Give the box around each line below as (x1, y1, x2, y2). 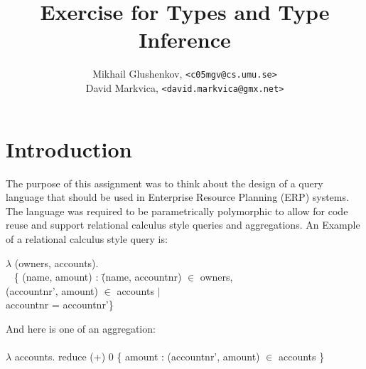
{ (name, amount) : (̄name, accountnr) (14, 269, 182, 284)
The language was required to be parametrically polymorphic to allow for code (6, 203, 348, 218)
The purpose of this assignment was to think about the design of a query (6, 175, 323, 190)
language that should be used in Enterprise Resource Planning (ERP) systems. (6, 189, 349, 204)
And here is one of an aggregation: (6, 321, 156, 336)
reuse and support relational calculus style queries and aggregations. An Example (6, 217, 360, 232)
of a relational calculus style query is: (6, 231, 168, 246)
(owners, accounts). (14, 255, 99, 270)
